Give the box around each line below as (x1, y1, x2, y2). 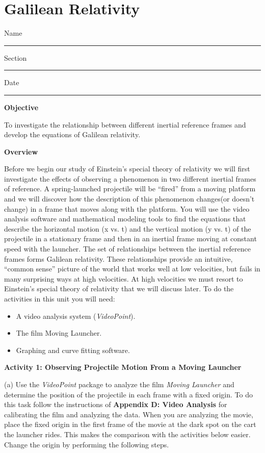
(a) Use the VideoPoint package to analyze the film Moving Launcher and (4, 379, 234, 389)
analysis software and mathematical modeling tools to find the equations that (4, 213, 246, 224)
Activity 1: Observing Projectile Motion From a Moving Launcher (4, 362, 242, 372)
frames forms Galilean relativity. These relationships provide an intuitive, (4, 253, 233, 264)
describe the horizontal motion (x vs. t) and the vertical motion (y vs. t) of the (4, 223, 251, 234)
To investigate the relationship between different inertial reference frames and (4, 119, 246, 130)
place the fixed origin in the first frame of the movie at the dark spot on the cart (4, 419, 256, 430)
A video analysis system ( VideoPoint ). (16, 310, 136, 321)
